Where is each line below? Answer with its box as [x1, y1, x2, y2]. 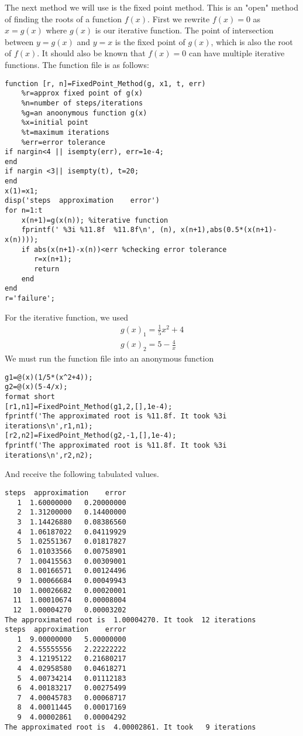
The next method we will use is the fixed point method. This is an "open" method [5, 1, 298, 13]
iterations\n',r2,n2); [5, 451, 93, 459]
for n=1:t [5, 206, 43, 215]
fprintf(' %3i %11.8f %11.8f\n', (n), [21, 226, 177, 234]
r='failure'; [5, 294, 55, 302]
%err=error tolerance [21, 138, 105, 146]
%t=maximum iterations [21, 128, 109, 137]
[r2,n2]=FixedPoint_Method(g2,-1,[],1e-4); [5, 431, 177, 440]
